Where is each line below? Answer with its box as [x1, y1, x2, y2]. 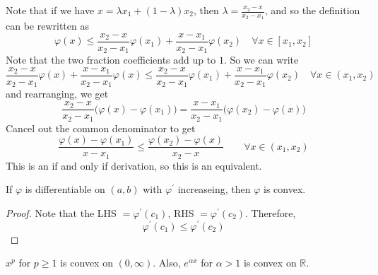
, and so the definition [264, 3, 360, 17]
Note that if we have [6, 3, 95, 17]
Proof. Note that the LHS [6, 205, 117, 220]
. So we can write [223, 52, 299, 67]
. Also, [153, 255, 181, 270]
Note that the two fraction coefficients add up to [6, 52, 216, 67]
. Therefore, [245, 205, 296, 220]
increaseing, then [177, 182, 251, 197]
